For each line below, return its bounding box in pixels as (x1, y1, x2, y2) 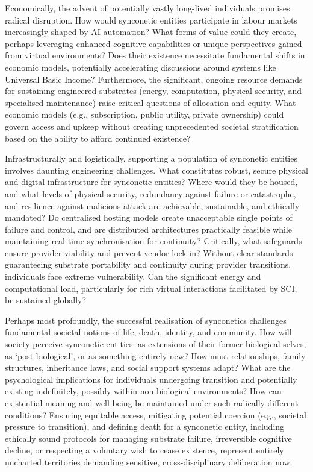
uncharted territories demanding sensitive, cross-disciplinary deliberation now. (5, 455, 293, 468)
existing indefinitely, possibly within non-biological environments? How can (5, 385, 282, 397)
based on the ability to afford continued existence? (5, 131, 191, 144)
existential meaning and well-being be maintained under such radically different (5, 397, 299, 409)
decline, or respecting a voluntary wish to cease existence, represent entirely (5, 444, 284, 456)
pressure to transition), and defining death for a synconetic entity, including (5, 420, 285, 433)
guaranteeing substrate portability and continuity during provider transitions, (5, 258, 291, 271)
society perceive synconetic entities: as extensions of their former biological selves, (5, 338, 306, 350)
